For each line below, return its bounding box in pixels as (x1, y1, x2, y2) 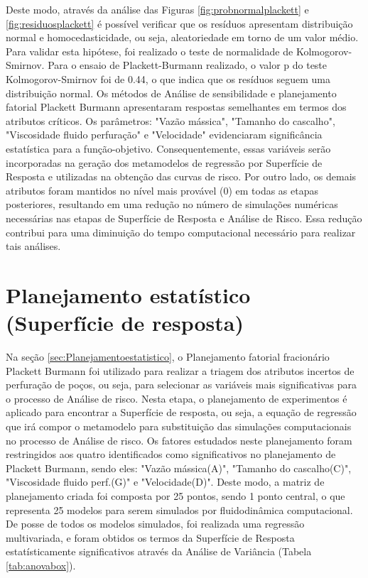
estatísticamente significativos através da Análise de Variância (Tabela (6, 544, 312, 559)
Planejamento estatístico (6, 280, 251, 309)
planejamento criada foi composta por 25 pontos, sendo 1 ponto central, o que (6, 488, 345, 503)
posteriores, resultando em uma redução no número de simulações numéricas (6, 197, 338, 212)
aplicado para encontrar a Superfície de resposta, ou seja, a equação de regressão (6, 405, 357, 420)
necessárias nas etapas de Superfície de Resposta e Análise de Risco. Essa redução (6, 210, 362, 225)
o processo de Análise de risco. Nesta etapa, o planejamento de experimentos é (6, 391, 347, 405)
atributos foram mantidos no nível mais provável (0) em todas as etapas (6, 182, 318, 197)
